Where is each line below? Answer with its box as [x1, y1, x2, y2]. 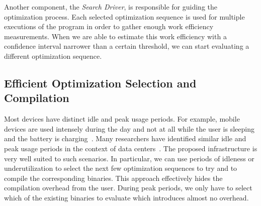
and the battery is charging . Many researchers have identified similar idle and [4, 133, 246, 144]
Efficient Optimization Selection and [4, 75, 197, 90]
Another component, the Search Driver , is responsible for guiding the [4, 2, 218, 12]
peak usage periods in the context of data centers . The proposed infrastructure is [4, 143, 257, 153]
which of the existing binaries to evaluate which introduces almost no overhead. [4, 192, 249, 202]
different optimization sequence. [4, 50, 102, 61]
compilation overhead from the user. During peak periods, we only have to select [4, 182, 252, 193]
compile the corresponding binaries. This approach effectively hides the [4, 172, 223, 183]
